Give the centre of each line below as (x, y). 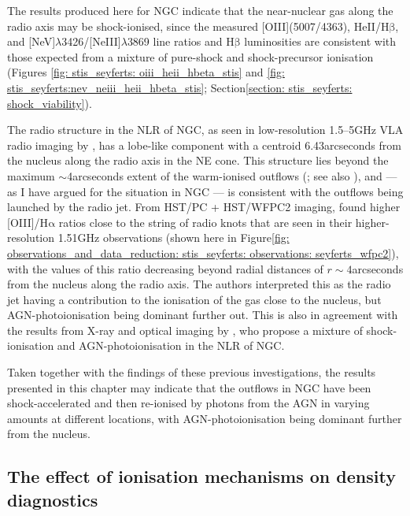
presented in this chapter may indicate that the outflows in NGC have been (189, 387)
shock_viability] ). (50, 103)
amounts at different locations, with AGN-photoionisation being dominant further (205, 418)
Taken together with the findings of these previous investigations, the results (192, 372)
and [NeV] (31, 41)
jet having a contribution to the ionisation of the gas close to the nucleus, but (194, 299)
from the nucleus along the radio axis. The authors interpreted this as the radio (199, 284)
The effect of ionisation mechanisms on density (201, 476)
